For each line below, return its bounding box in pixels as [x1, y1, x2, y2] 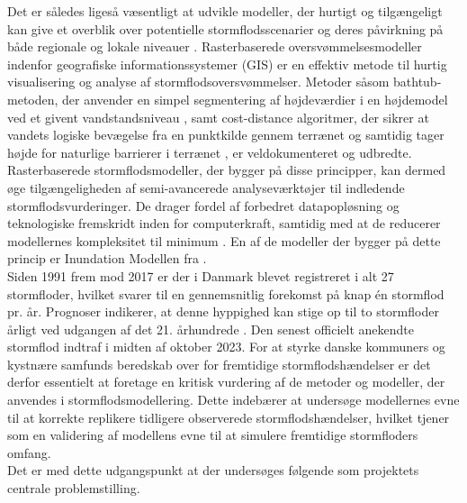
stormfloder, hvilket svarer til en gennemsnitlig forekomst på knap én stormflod [7, 284, 445, 303]
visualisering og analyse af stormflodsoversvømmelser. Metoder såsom [7, 72, 390, 91]
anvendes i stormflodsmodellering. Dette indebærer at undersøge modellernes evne [7, 390, 460, 409]
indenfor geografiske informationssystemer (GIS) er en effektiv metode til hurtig [7, 54, 447, 73]
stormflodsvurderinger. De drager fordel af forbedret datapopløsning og [7, 196, 400, 215]
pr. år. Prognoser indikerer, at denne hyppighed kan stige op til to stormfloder [7, 302, 439, 321]
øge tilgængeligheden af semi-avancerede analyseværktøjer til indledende [7, 178, 405, 197]
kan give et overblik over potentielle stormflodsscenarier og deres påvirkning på [7, 19, 444, 38]
